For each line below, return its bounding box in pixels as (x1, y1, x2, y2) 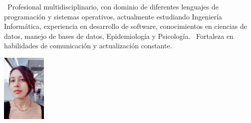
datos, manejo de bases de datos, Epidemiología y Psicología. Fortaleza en (4, 30, 234, 41)
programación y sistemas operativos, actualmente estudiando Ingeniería (4, 11, 222, 21)
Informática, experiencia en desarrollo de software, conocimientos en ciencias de (4, 21, 247, 31)
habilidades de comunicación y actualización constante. (4, 40, 172, 51)
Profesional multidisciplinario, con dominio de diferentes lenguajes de (7, 1, 219, 11)
